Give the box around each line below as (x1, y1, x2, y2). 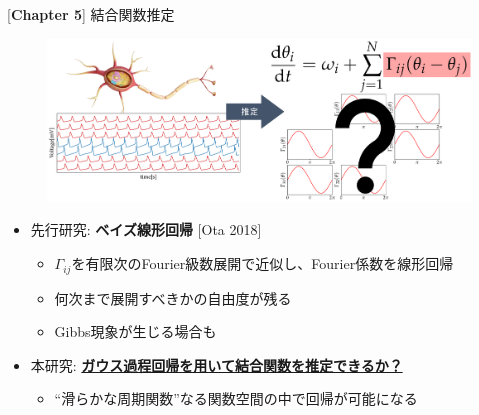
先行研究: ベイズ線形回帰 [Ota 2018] (30, 219, 262, 240)
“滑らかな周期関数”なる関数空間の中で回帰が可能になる (54, 388, 418, 409)
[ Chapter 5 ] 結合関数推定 (7, 4, 175, 24)
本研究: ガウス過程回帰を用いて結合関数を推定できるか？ (30, 354, 403, 375)
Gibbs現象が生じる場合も (54, 321, 217, 342)
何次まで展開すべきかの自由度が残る (54, 287, 292, 308)
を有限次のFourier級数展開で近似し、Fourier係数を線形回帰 (71, 253, 454, 274)
